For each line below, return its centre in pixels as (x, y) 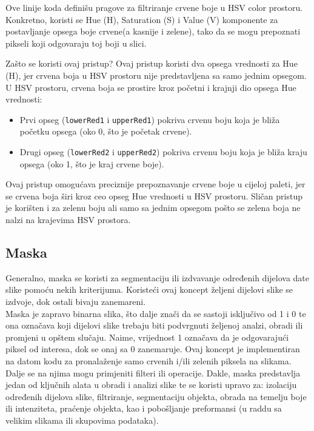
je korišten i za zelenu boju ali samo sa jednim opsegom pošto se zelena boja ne (153, 208)
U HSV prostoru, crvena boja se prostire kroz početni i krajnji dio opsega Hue (151, 87)
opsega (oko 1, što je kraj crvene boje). (92, 163)
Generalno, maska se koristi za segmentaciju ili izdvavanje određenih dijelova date (158, 277)
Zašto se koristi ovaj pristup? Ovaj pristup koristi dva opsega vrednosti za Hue (152, 63)
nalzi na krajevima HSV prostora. (68, 220)
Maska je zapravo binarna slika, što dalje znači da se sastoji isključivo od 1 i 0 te (156, 313)
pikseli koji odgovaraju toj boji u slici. (76, 43)
